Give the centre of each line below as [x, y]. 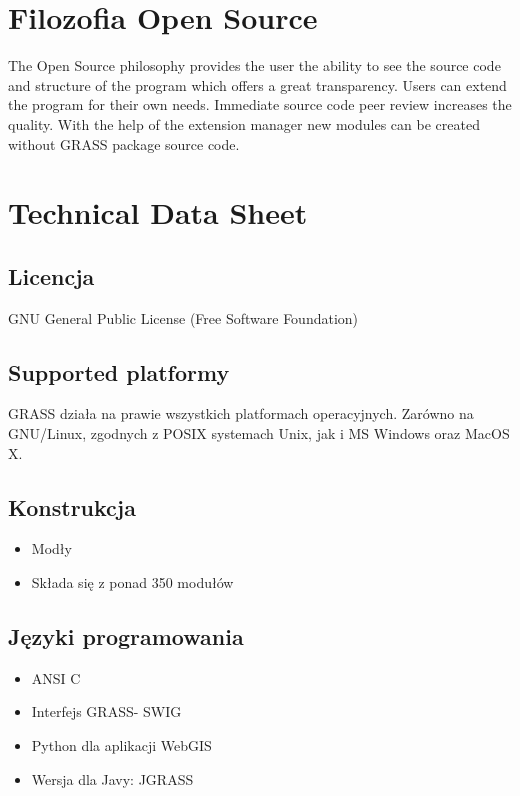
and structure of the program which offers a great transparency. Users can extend [257, 84]
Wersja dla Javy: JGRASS [112, 778]
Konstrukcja [72, 506]
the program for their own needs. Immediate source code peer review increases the [260, 104]
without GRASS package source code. [124, 143]
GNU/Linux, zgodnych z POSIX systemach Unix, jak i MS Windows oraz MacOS [259, 433]
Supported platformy [119, 371]
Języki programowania [126, 636]
